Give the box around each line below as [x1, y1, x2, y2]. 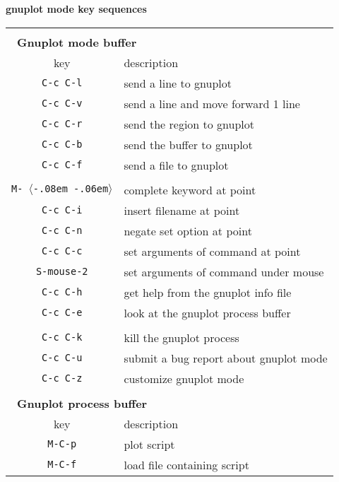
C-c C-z [42, 372, 83, 384]
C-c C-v [42, 98, 83, 110]
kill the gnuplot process [124, 329, 239, 346]
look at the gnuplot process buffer [124, 304, 291, 321]
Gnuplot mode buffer [17, 33, 137, 50]
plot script [124, 435, 175, 452]
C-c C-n [42, 225, 83, 237]
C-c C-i [42, 204, 83, 216]
